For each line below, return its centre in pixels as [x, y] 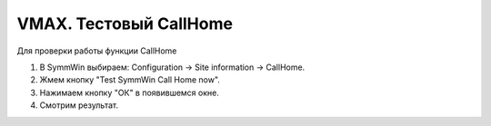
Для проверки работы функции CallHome [97, 51]
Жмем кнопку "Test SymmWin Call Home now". [130, 80]
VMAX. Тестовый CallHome [125, 24]
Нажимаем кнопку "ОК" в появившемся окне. [130, 92]
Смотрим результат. [79, 105]
